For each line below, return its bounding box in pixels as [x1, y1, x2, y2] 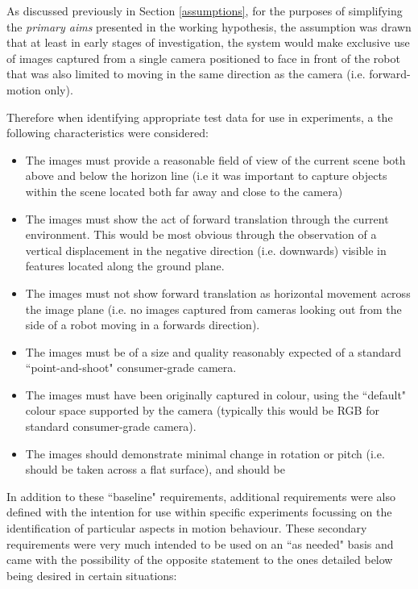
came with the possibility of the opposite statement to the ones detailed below [6, 551, 393, 568]
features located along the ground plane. [25, 257, 225, 274]
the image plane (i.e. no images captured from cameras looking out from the [25, 300, 402, 317]
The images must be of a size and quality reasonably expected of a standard [25, 343, 402, 360]
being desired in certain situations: [6, 566, 177, 583]
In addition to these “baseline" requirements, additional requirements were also [6, 487, 395, 504]
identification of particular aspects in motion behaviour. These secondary [6, 520, 367, 537]
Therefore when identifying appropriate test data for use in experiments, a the [6, 108, 393, 125]
